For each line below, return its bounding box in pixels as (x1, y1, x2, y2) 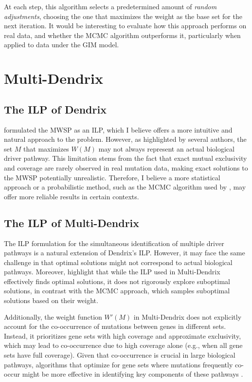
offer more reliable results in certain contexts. (4, 191, 139, 201)
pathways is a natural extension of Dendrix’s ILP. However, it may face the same (4, 248, 245, 258)
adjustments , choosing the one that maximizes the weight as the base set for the (4, 11, 242, 21)
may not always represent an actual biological (98, 143, 234, 153)
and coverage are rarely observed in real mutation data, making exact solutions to (4, 162, 248, 172)
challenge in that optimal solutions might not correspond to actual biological (4, 257, 233, 267)
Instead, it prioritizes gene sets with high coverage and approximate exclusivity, (4, 330, 241, 341)
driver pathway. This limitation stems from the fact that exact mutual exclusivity (4, 153, 247, 163)
